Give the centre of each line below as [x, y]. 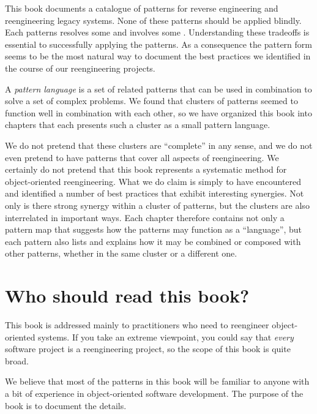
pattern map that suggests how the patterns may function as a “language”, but [154, 229]
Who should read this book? [127, 295]
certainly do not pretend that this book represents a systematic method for [146, 169]
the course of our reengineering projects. [80, 68]
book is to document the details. [66, 405]
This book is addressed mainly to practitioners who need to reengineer [137, 325]
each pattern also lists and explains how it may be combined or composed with [153, 241]
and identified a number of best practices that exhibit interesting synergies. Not [155, 193]
